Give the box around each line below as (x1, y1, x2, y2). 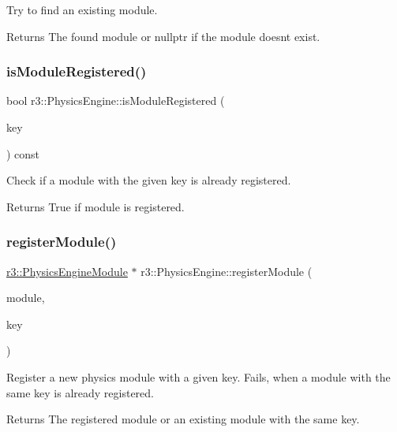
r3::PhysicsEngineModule (6, 263, 128, 279)
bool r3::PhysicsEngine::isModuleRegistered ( (6, 92, 225, 109)
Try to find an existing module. (6, 2, 158, 17)
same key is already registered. (6, 384, 154, 400)
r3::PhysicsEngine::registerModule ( (140, 263, 313, 279)
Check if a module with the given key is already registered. (6, 172, 291, 188)
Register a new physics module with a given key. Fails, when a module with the (6, 368, 391, 385)
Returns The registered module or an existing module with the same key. (6, 411, 360, 427)
